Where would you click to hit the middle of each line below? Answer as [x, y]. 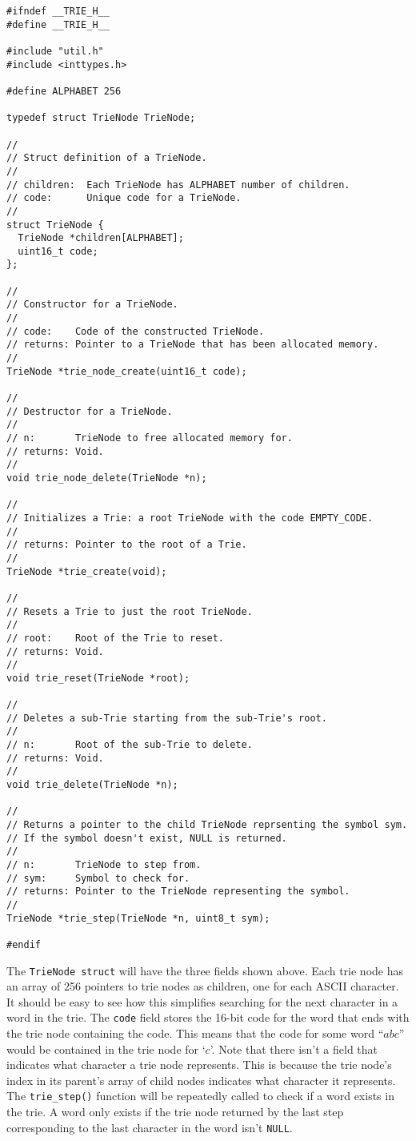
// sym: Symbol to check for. [98, 878]
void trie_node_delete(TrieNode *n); [107, 478]
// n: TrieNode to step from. [104, 865]
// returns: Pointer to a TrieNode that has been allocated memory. [193, 345]
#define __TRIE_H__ [58, 24]
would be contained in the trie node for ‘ [106, 1049]
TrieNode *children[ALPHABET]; [101, 238]
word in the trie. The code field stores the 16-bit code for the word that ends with [208, 1017]
